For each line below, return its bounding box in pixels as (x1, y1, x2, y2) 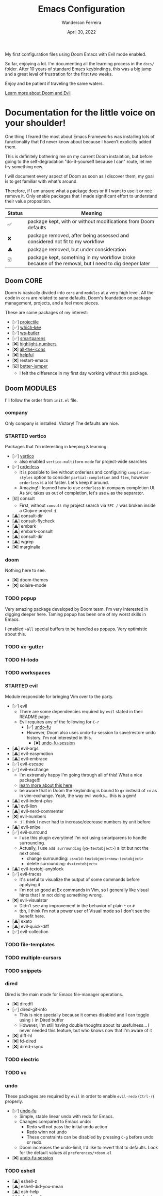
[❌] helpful (12, 352, 34, 358)
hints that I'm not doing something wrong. (19, 892, 103, 898)
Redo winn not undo (26, 1129, 67, 1135)
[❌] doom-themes (12, 577, 49, 583)
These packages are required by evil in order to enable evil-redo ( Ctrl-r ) (5, 1093, 154, 1099)
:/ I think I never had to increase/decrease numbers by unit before (19, 818, 151, 825)
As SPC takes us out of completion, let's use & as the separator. (19, 490, 145, 496)
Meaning (81, 210, 102, 217)
